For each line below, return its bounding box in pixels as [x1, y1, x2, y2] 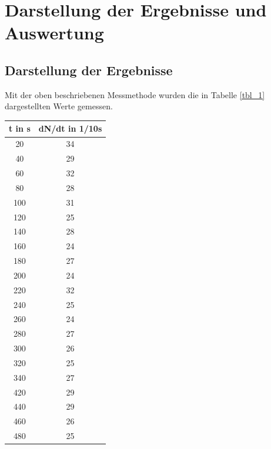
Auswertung [5, 21, 104, 45]
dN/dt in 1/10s [38, 122, 102, 135]
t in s [9, 122, 31, 135]
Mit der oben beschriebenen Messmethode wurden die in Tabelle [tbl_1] [5, 88, 265, 100]
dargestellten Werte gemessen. [5, 100, 113, 112]
